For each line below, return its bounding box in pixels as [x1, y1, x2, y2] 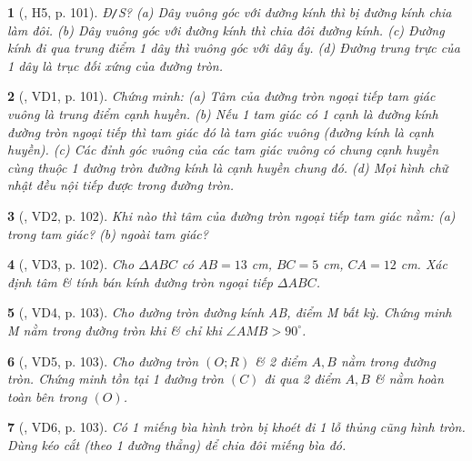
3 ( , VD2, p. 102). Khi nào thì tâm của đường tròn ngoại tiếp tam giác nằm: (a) [7, 206, 456, 225]
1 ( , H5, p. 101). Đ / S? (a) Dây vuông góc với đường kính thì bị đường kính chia [7, 3, 452, 21]
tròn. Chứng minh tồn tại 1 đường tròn [7, 369, 224, 388]
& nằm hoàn [374, 369, 444, 388]
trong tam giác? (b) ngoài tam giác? [7, 224, 208, 243]
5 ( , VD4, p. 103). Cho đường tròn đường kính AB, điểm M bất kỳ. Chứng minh [7, 303, 452, 322]
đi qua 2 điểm [264, 369, 341, 388]
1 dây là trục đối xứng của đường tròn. [7, 55, 223, 75]
